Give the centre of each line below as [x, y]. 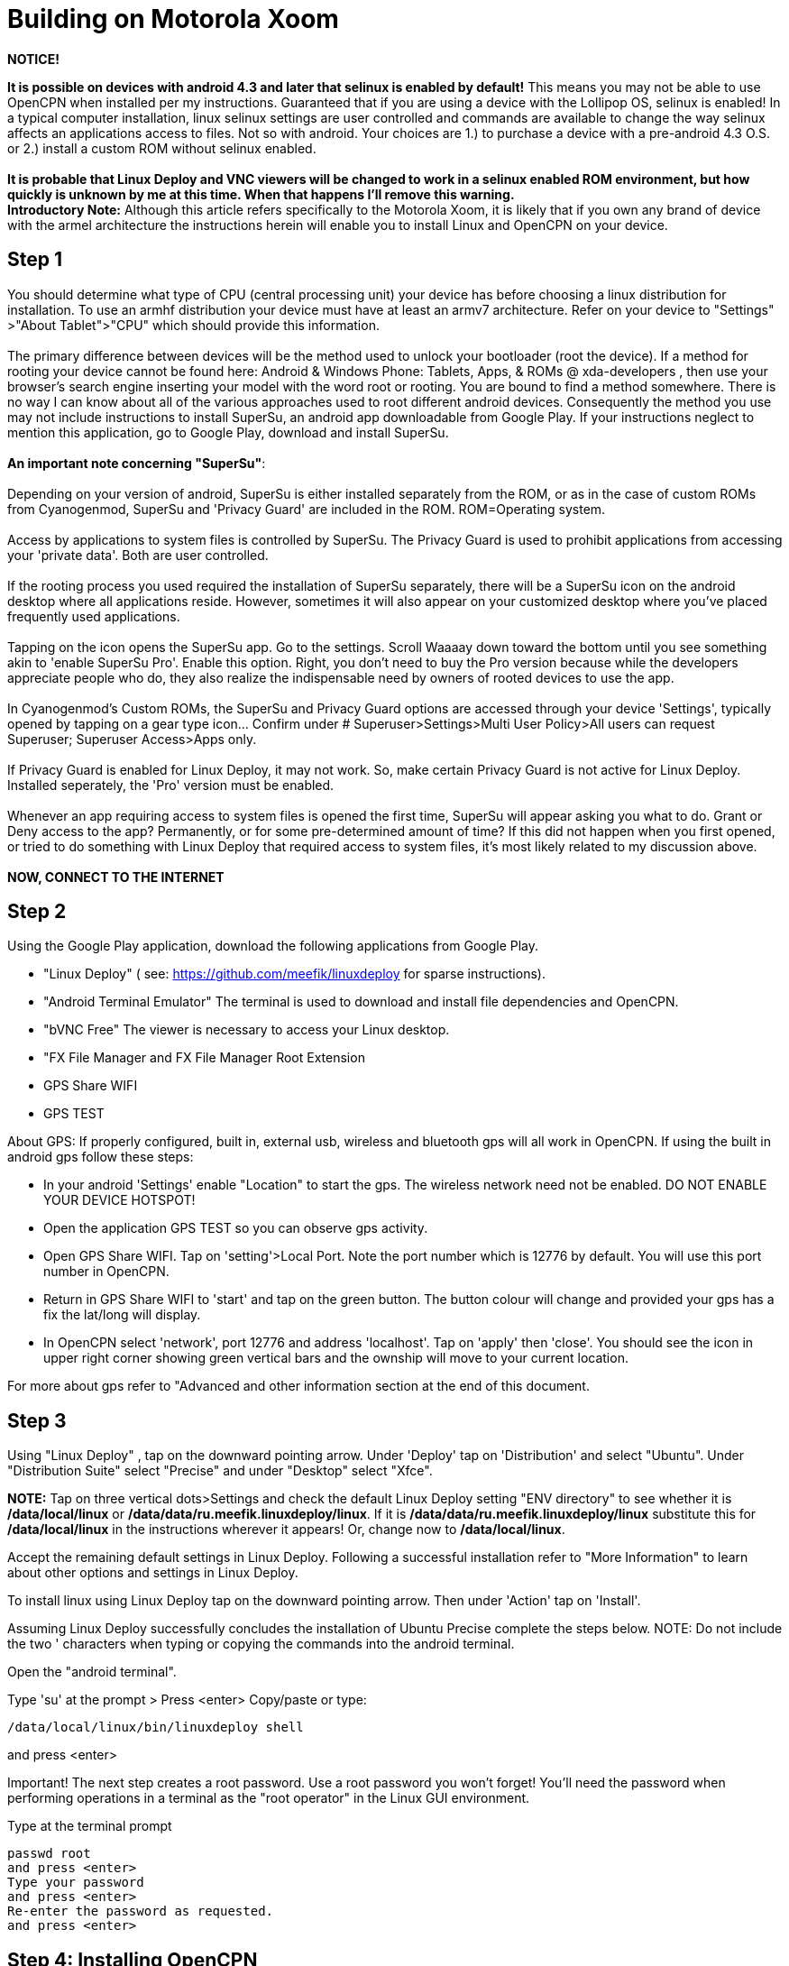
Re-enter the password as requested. [141, 1911]
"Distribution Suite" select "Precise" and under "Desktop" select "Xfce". [220, 1471]
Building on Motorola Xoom [173, 19]
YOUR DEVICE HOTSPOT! [119, 1200]
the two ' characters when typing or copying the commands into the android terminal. [261, 1644]
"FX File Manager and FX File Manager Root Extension [204, 1058]
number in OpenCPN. [106, 1272]
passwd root [49, 1854]
